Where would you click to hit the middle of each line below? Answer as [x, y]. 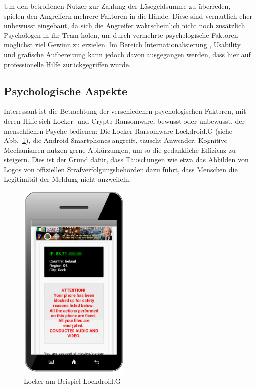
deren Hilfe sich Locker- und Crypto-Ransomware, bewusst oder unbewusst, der [124, 121]
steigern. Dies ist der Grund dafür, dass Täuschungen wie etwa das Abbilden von [126, 159]
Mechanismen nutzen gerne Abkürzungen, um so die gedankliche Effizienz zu [120, 150]
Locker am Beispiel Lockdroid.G [72, 380]
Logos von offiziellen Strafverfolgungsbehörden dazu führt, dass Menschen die [121, 169]
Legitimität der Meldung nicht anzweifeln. [68, 179]
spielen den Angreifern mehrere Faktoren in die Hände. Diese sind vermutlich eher [128, 16]
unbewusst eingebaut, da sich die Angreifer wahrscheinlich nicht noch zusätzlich [125, 25]
